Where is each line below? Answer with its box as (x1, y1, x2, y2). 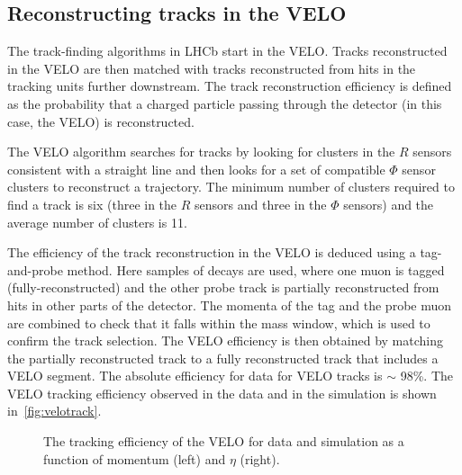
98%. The (400, 366, 453, 385)
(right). (240, 449, 280, 468)
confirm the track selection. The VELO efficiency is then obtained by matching (7, 331, 443, 350)
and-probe (7, 260, 63, 279)
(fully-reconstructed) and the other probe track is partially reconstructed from (7, 278, 439, 297)
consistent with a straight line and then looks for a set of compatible (7, 159, 385, 178)
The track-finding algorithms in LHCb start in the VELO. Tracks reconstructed (7, 41, 448, 60)
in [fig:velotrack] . (7, 401, 102, 420)
